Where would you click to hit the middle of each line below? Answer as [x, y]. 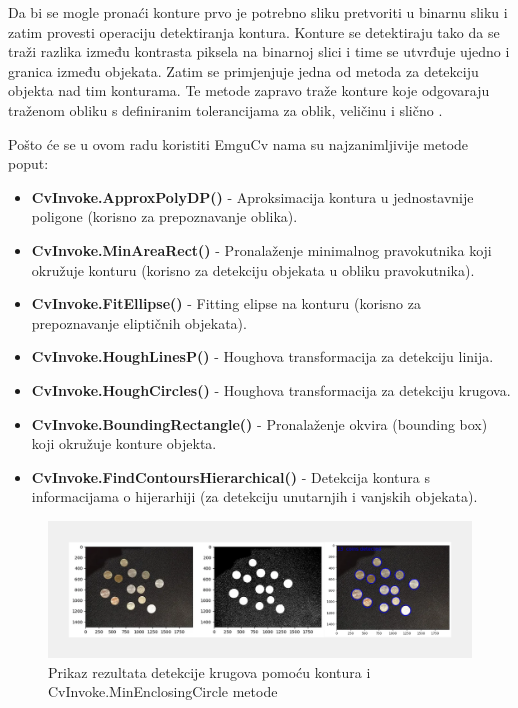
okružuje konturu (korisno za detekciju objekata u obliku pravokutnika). [253, 269]
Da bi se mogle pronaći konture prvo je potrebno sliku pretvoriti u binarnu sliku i [258, 12]
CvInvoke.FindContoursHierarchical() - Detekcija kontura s [230, 476]
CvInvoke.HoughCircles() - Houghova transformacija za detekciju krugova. [271, 389]
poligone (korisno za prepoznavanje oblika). [164, 216]
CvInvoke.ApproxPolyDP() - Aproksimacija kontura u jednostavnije [252, 196]
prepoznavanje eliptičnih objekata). [139, 322]
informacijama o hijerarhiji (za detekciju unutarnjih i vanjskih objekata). [254, 496]
